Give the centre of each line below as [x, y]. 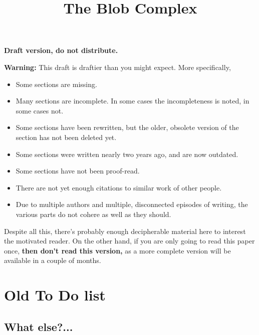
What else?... [39, 326]
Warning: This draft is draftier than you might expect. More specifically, [117, 67]
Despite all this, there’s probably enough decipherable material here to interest [125, 231]
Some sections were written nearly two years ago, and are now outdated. [127, 154]
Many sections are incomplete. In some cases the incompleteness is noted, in [133, 101]
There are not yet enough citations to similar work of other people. [119, 187]
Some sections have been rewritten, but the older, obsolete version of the [127, 127]
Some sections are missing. [56, 84]
